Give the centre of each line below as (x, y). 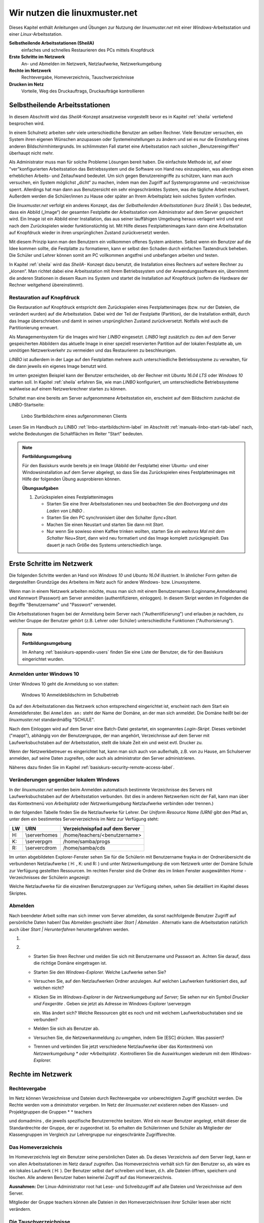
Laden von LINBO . (66, 511)
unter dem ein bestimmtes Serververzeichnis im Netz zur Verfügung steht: (84, 819)
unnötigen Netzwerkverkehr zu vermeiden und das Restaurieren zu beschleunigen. (93, 350)
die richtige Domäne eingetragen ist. (70, 963)
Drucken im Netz (26, 84)
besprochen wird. (27, 124)
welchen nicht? (49, 988)
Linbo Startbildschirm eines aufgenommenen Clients (74, 416)
